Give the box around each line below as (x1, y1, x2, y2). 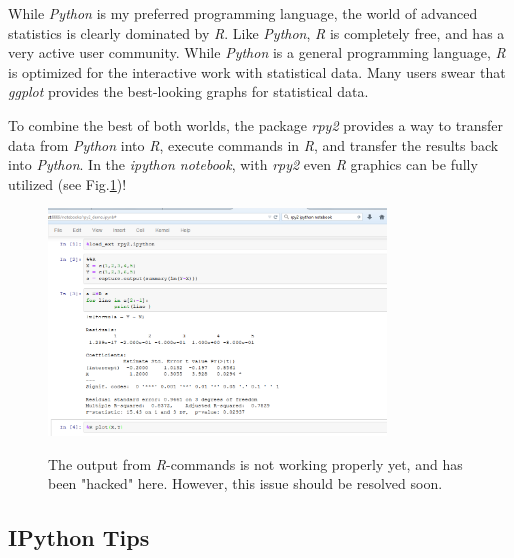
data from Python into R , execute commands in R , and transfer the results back (8, 134, 499, 155)
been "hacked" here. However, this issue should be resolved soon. (48, 473, 443, 494)
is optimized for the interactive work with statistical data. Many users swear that (8, 61, 506, 82)
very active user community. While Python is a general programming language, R (8, 42, 506, 63)
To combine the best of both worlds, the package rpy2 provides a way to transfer (8, 114, 503, 135)
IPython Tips (8, 522, 150, 553)
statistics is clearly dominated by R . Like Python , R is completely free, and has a (8, 22, 505, 43)
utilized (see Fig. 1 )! (8, 173, 127, 194)
